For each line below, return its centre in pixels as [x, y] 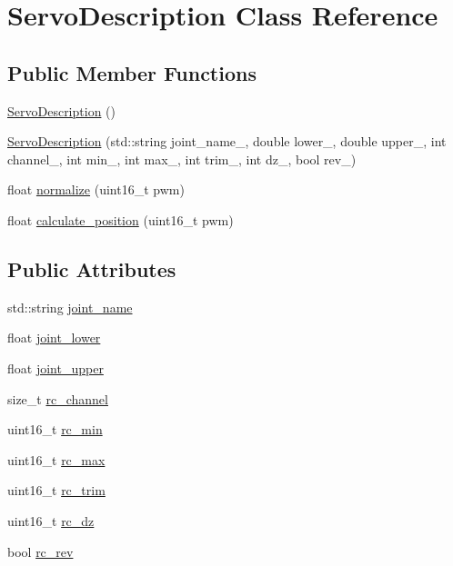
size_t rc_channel [58, 398]
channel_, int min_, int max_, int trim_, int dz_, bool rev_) [182, 159]
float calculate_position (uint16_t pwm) [121, 219]
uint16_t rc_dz [51, 520]
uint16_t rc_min [55, 429]
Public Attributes [92, 268]
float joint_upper [55, 367]
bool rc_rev [40, 551]
